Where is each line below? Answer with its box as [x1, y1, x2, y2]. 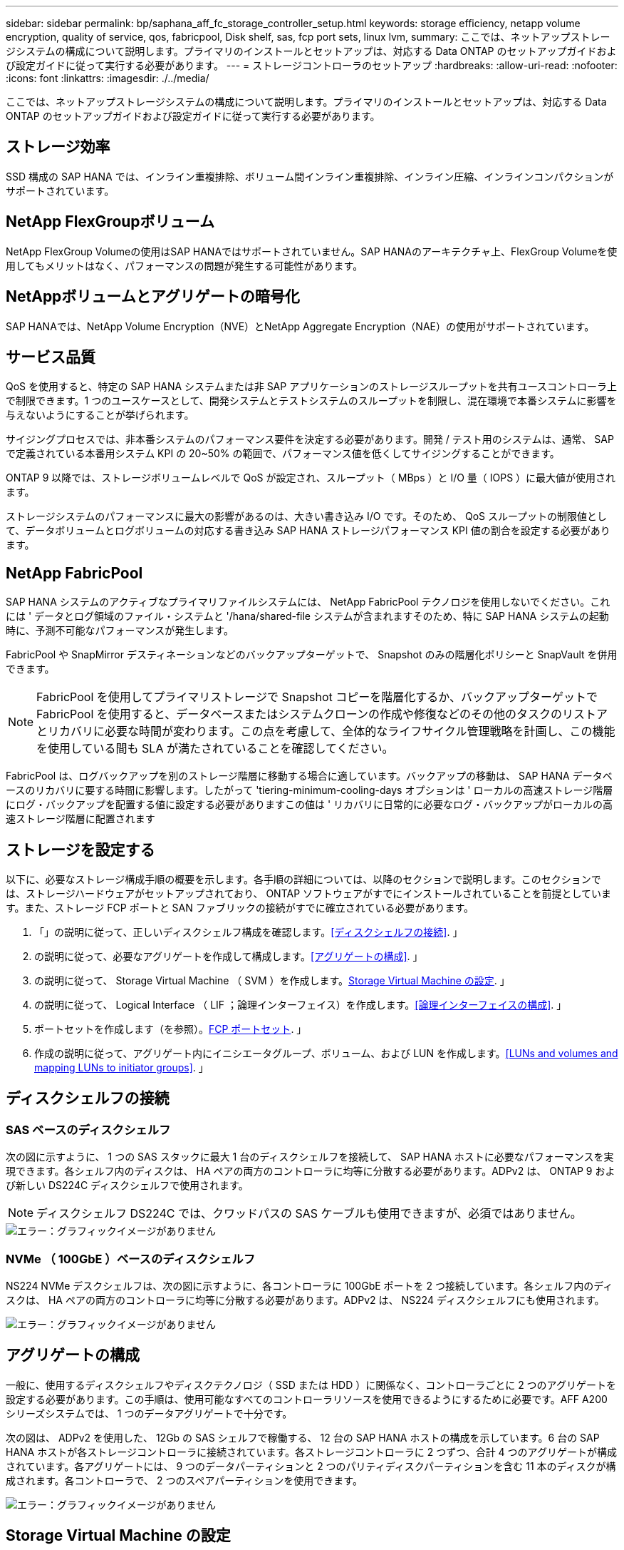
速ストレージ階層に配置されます [6, 812, 155, 825]
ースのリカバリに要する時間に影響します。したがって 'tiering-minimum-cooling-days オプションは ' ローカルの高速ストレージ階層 [6, 784, 613, 797]
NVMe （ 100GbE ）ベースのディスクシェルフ [6, 1251, 256, 1266]
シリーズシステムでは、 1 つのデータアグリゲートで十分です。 [6, 1407, 293, 1419]
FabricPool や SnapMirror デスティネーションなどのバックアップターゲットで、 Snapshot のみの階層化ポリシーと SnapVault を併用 [6, 648, 618, 661]
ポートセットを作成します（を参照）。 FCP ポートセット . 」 [34, 1023, 307, 1036]
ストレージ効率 [6, 138, 110, 156]
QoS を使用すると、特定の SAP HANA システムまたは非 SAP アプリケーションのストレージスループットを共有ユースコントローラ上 [6, 380, 618, 393]
